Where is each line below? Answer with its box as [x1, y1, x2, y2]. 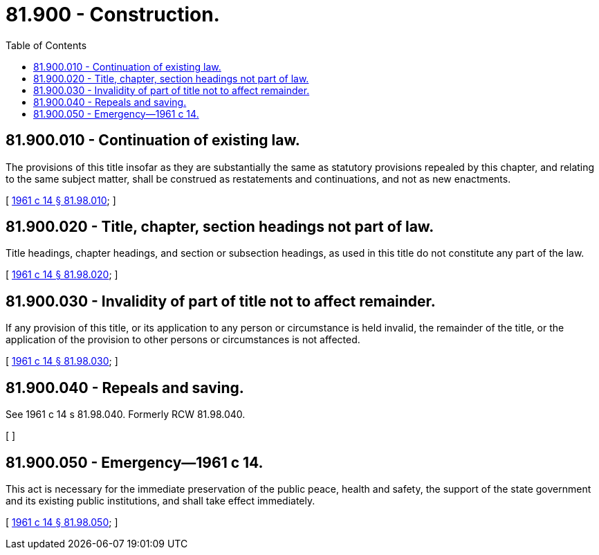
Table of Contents [6, 39, 87, 51]
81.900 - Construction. [6, 3, 220, 26]
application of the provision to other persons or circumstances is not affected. [6, 334, 360, 346]
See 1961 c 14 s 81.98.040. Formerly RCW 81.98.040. [6, 408, 246, 421]
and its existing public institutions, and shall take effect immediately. [6, 494, 315, 507]
